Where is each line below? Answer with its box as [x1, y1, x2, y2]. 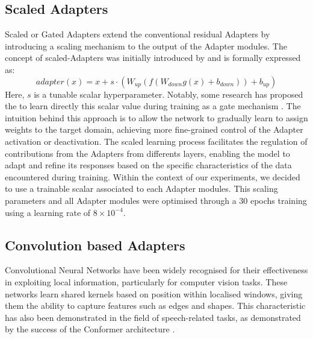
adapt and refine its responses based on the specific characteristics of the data [5, 159, 292, 171]
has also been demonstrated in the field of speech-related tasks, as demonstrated [5, 311, 301, 323]
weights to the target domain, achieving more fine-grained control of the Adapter [5, 123, 303, 136]
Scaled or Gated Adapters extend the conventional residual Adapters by [5, 28, 270, 40]
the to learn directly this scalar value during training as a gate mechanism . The [5, 100, 301, 112]
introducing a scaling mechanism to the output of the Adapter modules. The [5, 39, 287, 52]
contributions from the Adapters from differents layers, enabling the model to [5, 147, 290, 159]
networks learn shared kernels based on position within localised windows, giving [5, 287, 303, 300]
